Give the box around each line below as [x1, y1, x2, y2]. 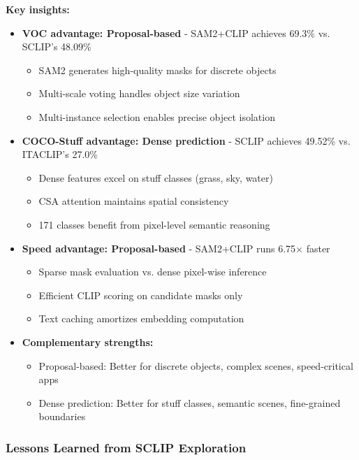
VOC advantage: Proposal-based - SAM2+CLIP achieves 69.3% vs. [22, 25, 330, 40]
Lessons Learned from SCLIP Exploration [6, 438, 247, 456]
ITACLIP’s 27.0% [22, 147, 98, 161]
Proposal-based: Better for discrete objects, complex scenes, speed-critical [38, 358, 353, 373]
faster [306, 240, 330, 255]
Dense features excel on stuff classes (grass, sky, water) [38, 170, 273, 185]
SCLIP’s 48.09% [22, 39, 91, 54]
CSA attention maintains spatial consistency [38, 194, 229, 208]
